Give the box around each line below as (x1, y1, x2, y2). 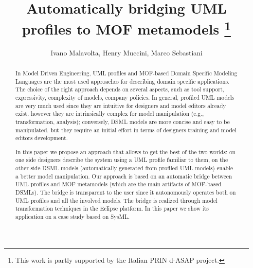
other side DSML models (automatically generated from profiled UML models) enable (15, 164, 233, 172)
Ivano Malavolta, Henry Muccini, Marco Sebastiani (50, 47, 203, 57)
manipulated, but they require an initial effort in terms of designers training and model (15, 125, 236, 134)
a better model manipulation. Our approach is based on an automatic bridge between (15, 172, 232, 180)
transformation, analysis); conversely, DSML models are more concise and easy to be (15, 117, 230, 125)
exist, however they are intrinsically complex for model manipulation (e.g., (15, 109, 204, 118)
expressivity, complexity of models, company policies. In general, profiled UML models (15, 93, 235, 101)
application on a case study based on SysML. (15, 213, 130, 221)
